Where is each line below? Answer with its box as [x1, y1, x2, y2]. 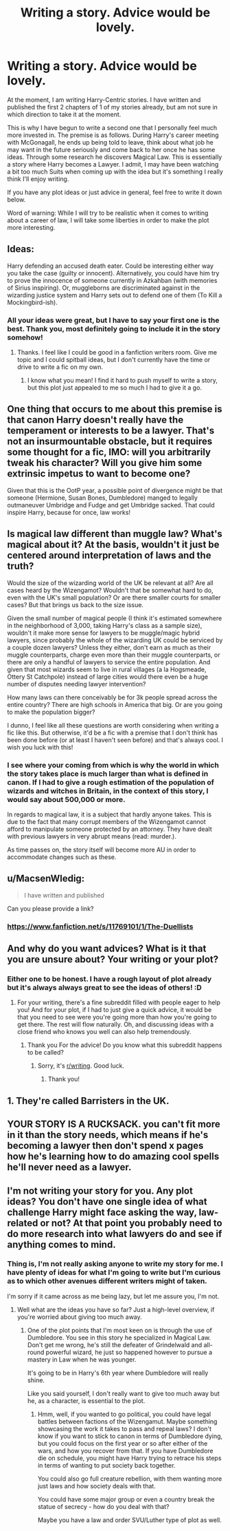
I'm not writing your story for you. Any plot [7, 1185, 194, 1196]
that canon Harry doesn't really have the [7, 414, 184, 426]
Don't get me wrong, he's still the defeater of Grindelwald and [27, 1340, 203, 1349]
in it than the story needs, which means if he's [7, 1129, 209, 1141]
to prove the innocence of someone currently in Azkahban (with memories [7, 276, 218, 284]
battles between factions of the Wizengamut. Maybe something [37, 1417, 218, 1426]
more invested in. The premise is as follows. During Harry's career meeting [7, 131, 219, 139]
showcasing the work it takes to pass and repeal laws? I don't [37, 1424, 211, 1433]
